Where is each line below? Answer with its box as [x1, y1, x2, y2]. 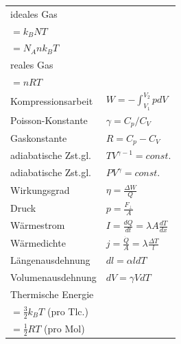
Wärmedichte [10, 235, 66, 249]
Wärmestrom [10, 218, 65, 232]
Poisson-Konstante [10, 113, 88, 127]
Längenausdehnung [10, 253, 90, 267]
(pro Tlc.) [47, 304, 88, 318]
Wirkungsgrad [10, 183, 70, 197]
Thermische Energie [10, 286, 94, 301]
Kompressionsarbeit [10, 94, 93, 108]
